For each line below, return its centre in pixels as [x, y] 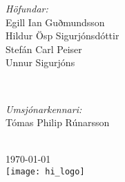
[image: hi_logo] [45, 171]
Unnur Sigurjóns [40, 62]
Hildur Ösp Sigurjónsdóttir [62, 36]
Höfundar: [27, 8]
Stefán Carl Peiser [44, 49]
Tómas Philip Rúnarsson [58, 122]
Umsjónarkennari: [44, 109]
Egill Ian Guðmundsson [55, 22]
